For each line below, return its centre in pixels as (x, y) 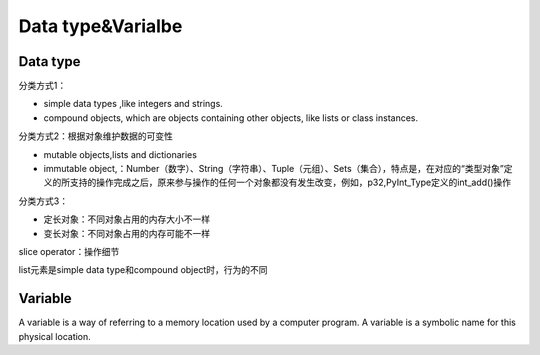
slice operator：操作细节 (69, 251)
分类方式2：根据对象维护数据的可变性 (96, 136)
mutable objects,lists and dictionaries (120, 154)
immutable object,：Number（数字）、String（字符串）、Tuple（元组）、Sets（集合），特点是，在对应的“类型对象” (273, 169)
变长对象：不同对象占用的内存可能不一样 (126, 233)
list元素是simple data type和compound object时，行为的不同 (143, 270)
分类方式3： (43, 201)
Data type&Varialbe (100, 26)
